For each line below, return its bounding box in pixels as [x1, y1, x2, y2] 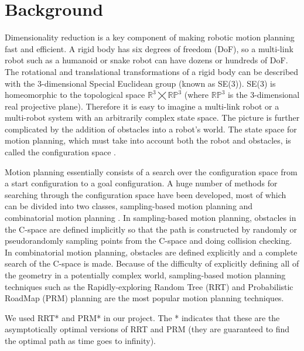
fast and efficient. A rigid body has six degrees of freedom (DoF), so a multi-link [5, 42, 293, 54]
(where [184, 88, 209, 101]
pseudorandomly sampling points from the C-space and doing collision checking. [5, 234, 292, 247]
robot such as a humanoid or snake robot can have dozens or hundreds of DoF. [5, 54, 288, 66]
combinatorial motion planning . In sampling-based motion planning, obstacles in [5, 212, 296, 224]
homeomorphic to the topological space [5, 88, 145, 101]
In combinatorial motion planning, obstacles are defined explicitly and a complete [5, 246, 298, 258]
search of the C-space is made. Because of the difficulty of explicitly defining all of [5, 257, 299, 270]
